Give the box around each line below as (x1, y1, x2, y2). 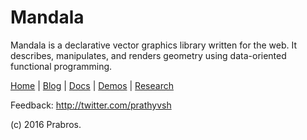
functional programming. (10, 60, 113, 72)
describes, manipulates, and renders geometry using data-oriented (10, 49, 287, 61)
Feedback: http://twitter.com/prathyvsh (10, 99, 172, 111)
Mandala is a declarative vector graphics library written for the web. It (10, 39, 298, 51)
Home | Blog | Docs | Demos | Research (10, 79, 174, 91)
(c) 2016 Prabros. (10, 118, 82, 130)
